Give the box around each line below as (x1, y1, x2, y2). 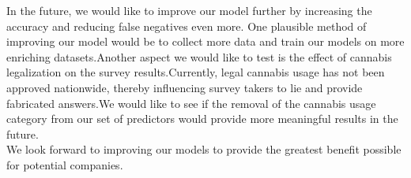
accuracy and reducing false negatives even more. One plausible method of (6, 17, 367, 34)
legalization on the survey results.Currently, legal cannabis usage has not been (6, 64, 385, 80)
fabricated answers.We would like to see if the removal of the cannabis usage (6, 95, 376, 111)
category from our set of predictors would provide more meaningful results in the (6, 110, 398, 127)
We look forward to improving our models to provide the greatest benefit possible (6, 141, 402, 158)
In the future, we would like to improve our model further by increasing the (6, 2, 372, 18)
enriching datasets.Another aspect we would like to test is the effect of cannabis (6, 48, 392, 65)
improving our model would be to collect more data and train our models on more (6, 33, 405, 50)
